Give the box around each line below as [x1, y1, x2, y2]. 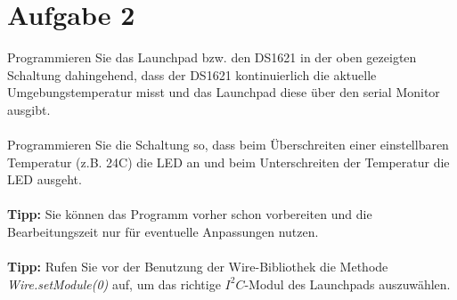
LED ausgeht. [7, 170, 82, 189]
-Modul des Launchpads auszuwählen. [244, 274, 451, 293]
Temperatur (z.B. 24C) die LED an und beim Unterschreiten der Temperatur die [7, 152, 450, 171]
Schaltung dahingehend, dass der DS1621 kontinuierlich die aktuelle [7, 65, 377, 84]
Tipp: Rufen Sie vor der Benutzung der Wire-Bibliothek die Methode [7, 257, 388, 276]
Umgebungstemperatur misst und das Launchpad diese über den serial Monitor [7, 83, 440, 101]
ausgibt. [7, 100, 51, 118]
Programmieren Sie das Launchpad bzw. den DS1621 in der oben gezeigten [7, 48, 417, 67]
